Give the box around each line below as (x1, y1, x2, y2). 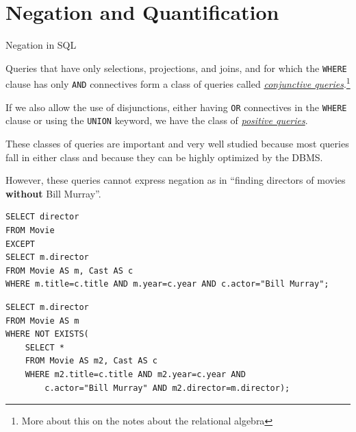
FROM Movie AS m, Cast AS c (5, 265, 133, 276)
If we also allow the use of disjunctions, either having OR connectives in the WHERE (5, 99, 347, 114)
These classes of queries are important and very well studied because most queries (5, 136, 349, 150)
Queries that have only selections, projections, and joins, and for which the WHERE (5, 60, 347, 75)
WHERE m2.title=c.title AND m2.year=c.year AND (25, 369, 246, 379)
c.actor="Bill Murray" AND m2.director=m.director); (44, 383, 290, 393)
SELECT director (5, 212, 79, 222)
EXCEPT (5, 239, 35, 249)
